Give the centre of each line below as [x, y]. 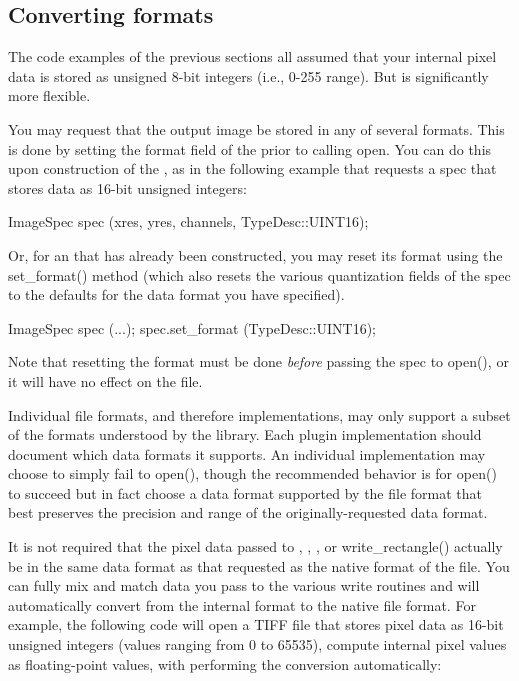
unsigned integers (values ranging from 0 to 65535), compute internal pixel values [257, 644]
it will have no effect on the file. [105, 380]
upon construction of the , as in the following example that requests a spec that [252, 168]
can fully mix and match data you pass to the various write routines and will [244, 585]
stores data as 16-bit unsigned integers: [127, 187]
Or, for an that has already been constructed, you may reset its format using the [255, 254]
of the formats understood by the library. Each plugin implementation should [245, 434]
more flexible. [49, 95]
